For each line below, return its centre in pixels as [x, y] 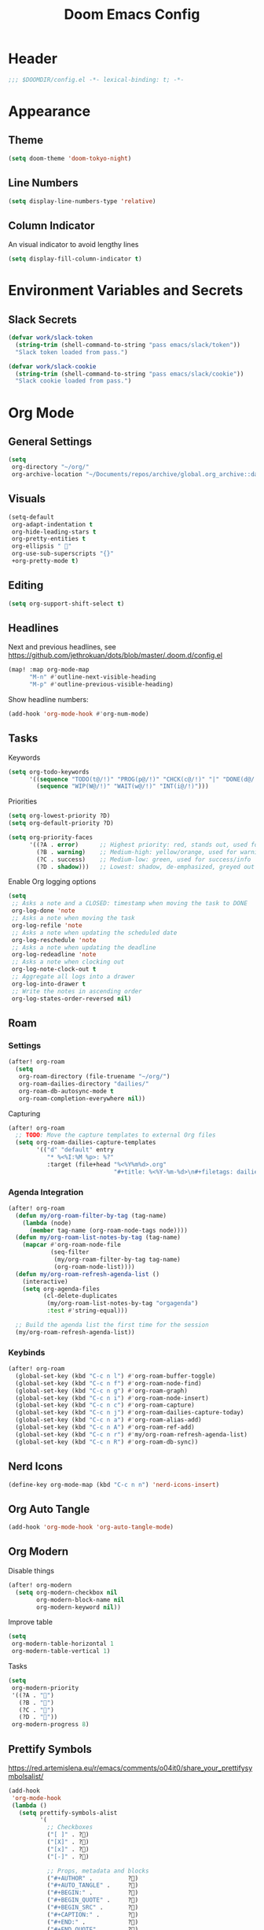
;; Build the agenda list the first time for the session [112, 1325]
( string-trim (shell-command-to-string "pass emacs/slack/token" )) [128, 345]
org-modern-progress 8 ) [50, 1725]
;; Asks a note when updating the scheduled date [94, 933]
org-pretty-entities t [49, 539]
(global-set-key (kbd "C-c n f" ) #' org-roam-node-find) [108, 1383]
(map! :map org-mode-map [49, 670]
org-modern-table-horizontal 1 [62, 1644]
